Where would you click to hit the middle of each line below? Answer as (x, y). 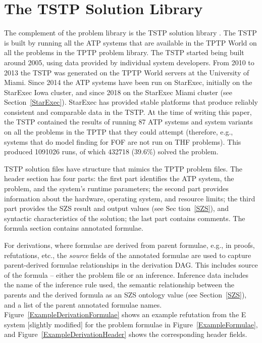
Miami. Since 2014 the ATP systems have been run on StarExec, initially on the (128, 82)
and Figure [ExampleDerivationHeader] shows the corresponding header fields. (126, 334)
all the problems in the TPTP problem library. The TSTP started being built (124, 52)
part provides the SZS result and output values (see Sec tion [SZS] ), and (116, 208)
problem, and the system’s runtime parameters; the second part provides (116, 188)
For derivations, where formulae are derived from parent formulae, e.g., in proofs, (129, 245)
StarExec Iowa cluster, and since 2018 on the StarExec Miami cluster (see (118, 92)
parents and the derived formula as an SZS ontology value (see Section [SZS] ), (125, 294)
